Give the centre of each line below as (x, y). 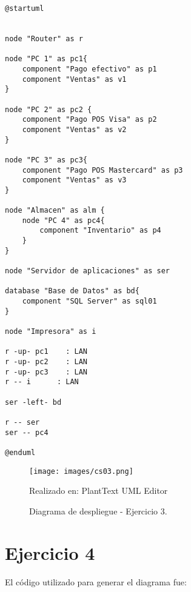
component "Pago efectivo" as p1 (89, 69)
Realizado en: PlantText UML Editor (99, 491)
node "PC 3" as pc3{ (46, 160)
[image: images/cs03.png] (81, 471)
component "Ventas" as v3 (74, 180)
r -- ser (22, 422)
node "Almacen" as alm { (55, 211)
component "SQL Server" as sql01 (89, 301)
